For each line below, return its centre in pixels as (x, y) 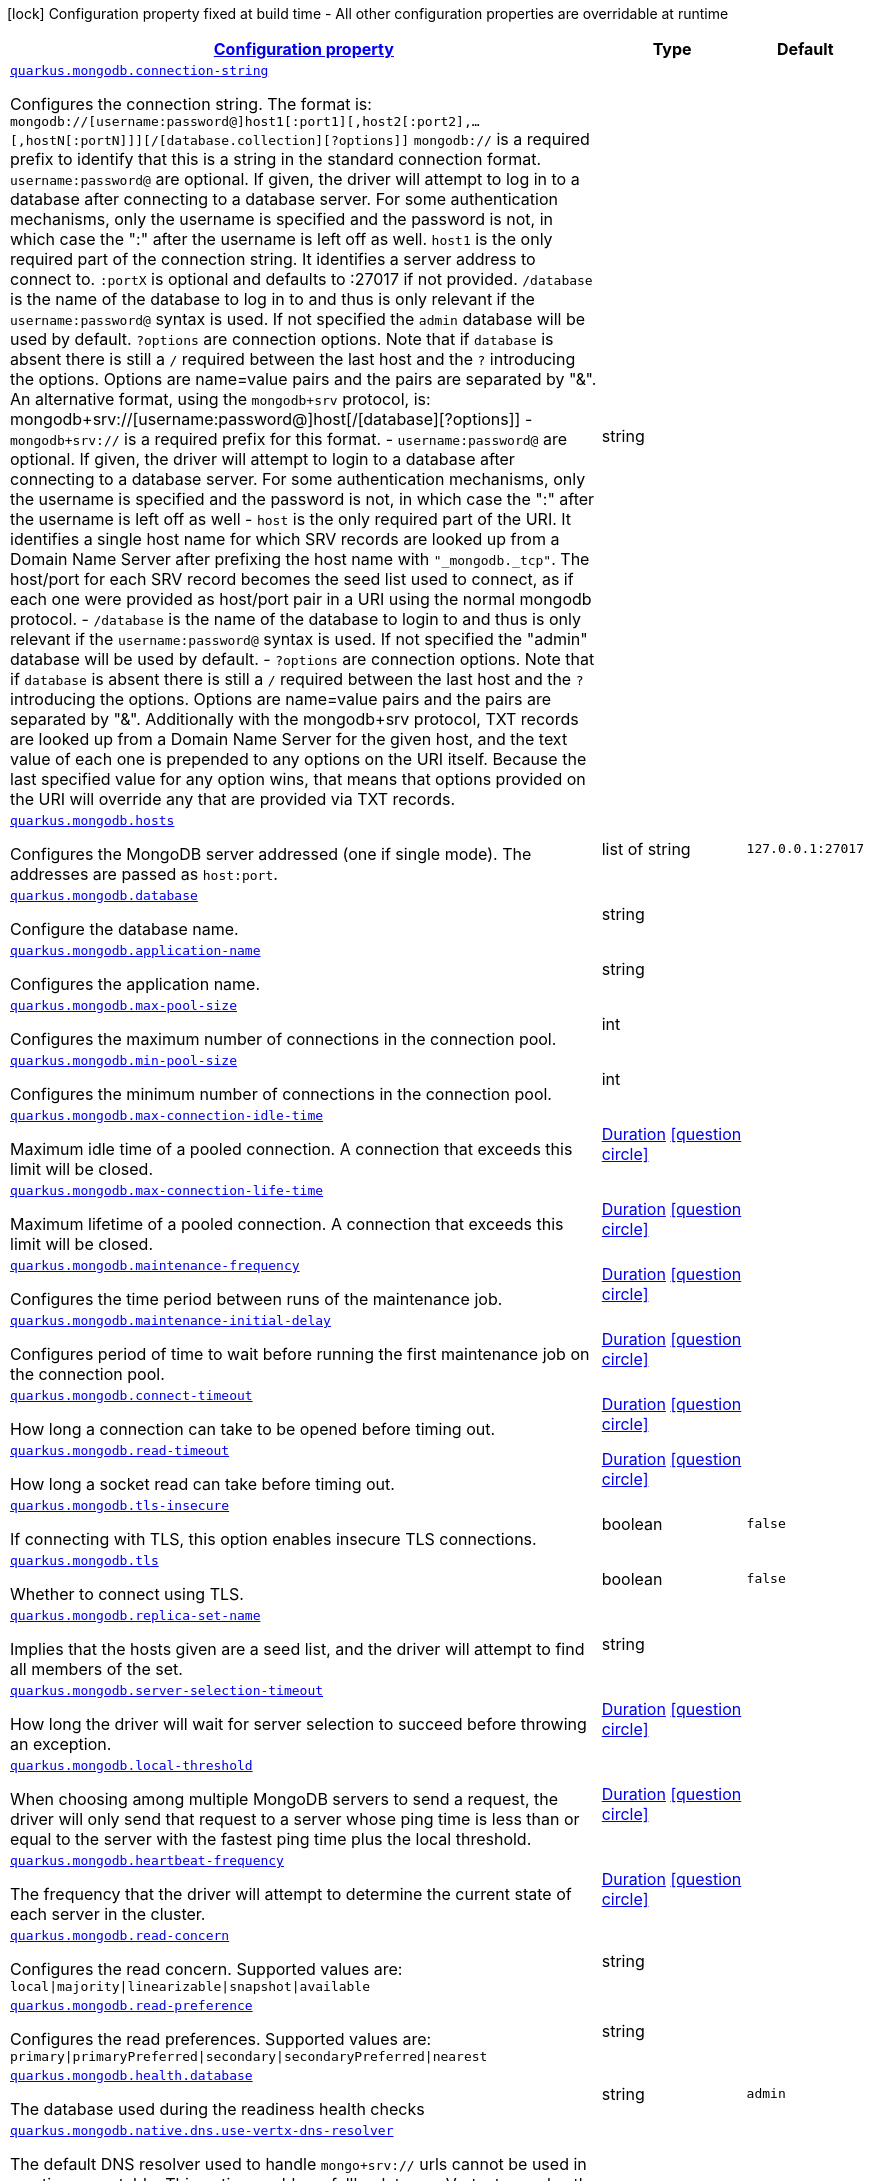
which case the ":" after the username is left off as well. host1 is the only (281, 239)
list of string (646, 848)
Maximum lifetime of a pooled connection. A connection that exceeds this (287, 1224)
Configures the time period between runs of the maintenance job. (256, 1299)
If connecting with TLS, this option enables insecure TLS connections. (273, 1539)
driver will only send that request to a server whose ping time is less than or (295, 1819)
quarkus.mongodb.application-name (135, 950)
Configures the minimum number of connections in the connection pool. (281, 1094)
